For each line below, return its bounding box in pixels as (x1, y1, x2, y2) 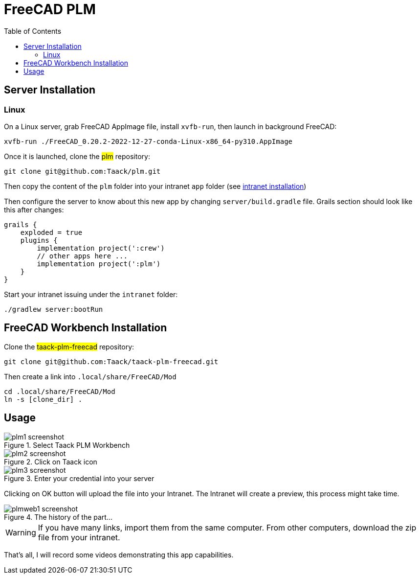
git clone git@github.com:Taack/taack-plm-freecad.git (4, 357, 219, 366)
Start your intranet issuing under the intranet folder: (4, 290, 178, 299)
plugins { (20, 236, 58, 244)
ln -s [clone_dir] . (4, 395, 83, 403)
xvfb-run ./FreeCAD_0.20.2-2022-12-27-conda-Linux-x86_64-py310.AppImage (4, 137, 293, 145)
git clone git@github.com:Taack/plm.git (4, 167, 161, 175)
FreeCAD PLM (4, 1, 96, 18)
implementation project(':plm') (37, 259, 161, 268)
